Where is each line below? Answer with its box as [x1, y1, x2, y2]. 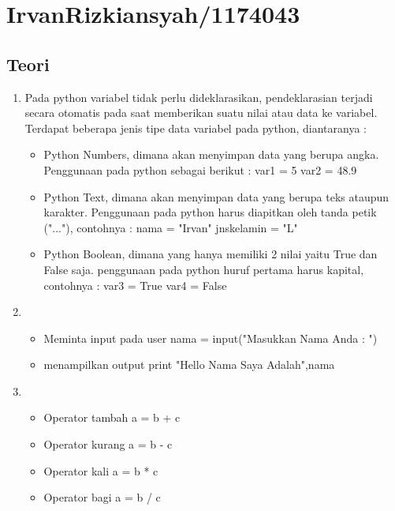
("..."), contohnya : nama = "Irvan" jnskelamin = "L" [43, 219, 298, 235]
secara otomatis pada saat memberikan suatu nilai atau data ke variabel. [24, 104, 378, 121]
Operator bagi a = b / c [43, 489, 161, 505]
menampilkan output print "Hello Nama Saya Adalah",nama [43, 356, 335, 373]
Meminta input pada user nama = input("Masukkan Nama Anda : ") [43, 329, 378, 346]
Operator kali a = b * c [43, 462, 158, 479]
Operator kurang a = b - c [43, 436, 173, 453]
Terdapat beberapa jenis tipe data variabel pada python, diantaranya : [24, 119, 367, 136]
